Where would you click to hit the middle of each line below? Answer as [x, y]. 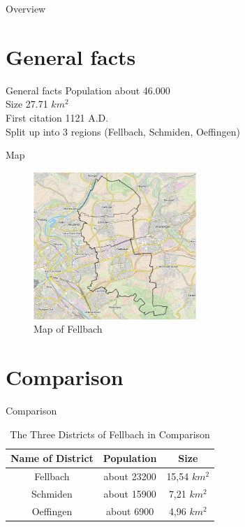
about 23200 [130, 476]
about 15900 [130, 493]
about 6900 [130, 511]
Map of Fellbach [68, 329]
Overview [26, 8]
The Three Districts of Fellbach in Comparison [110, 434]
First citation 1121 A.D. [57, 117]
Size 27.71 [27, 104]
